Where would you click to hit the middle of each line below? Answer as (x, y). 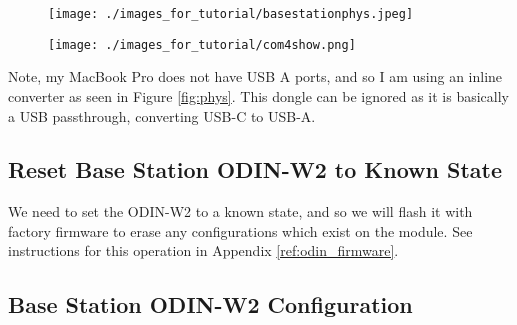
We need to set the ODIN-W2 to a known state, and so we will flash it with (240, 211)
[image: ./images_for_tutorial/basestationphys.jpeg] (231, 14)
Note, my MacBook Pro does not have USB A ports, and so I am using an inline (255, 76)
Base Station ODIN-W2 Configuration (210, 304)
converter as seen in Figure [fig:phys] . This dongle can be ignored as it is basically (258, 95)
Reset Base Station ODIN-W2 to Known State (255, 169)
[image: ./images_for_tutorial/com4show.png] (202, 44)
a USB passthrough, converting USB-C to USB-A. (162, 115)
